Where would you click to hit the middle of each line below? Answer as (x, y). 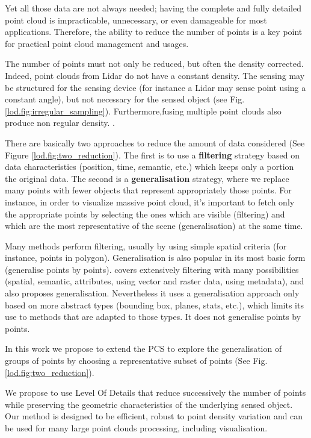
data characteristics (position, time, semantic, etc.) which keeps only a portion (149, 167)
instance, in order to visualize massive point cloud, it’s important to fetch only (150, 202)
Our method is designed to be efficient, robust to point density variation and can (154, 416)
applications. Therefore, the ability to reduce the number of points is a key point (154, 32)
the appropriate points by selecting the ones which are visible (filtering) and (145, 214)
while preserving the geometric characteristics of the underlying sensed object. (149, 404)
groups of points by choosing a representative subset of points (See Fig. (136, 361)
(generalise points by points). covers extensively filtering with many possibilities (152, 269)
